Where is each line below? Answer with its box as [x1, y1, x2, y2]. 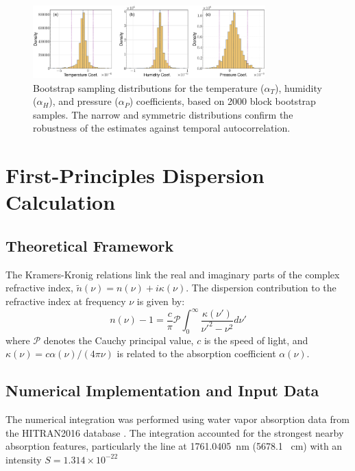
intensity [5, 452, 42, 466]
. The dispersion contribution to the [186, 280, 336, 295]
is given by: [136, 293, 185, 308]
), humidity [275, 80, 322, 95]
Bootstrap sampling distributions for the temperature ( [33, 80, 265, 95]
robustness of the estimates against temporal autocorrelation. [33, 121, 291, 135]
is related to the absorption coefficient [117, 346, 276, 361]
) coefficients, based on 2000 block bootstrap [129, 94, 316, 108]
